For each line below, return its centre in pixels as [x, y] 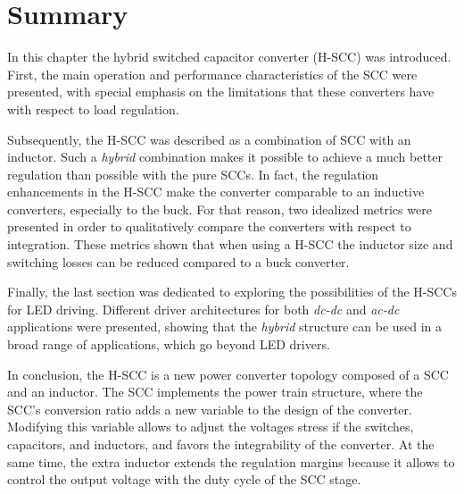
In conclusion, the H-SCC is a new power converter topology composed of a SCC [228, 374]
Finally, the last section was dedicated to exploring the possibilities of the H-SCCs [232, 292]
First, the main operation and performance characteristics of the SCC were [212, 74]
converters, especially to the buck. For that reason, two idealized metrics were [220, 209]
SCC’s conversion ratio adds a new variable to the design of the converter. [210, 409]
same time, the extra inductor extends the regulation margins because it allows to [231, 461]
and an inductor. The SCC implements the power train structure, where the [215, 392]
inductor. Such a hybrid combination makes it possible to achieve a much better [225, 157]
